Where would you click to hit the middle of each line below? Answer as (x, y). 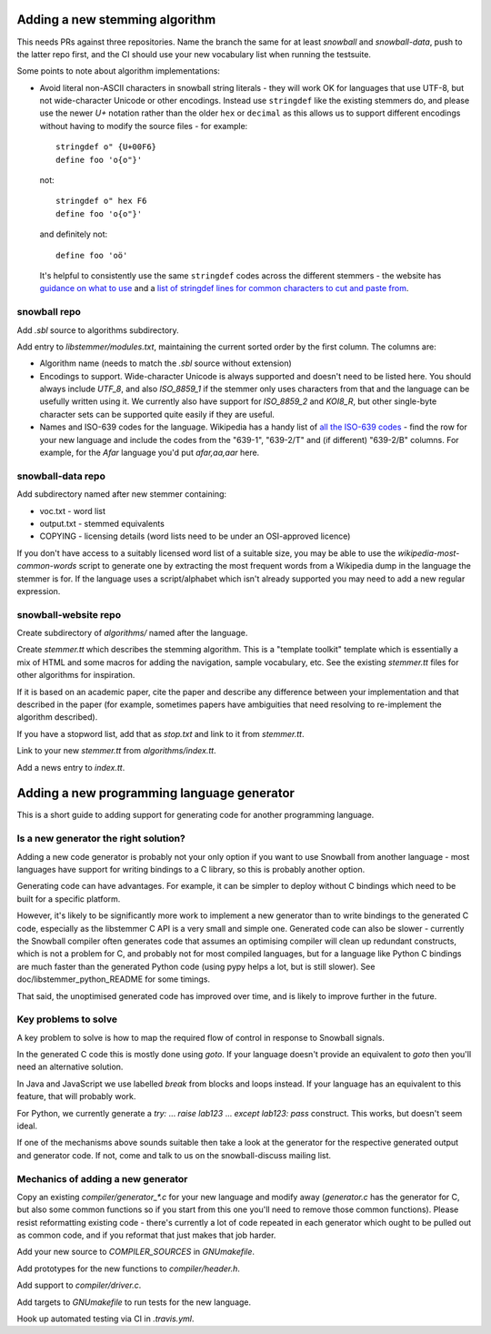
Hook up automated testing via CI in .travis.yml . (105, 1319)
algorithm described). (57, 717)
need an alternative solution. (70, 1067)
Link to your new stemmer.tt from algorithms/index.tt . (117, 751)
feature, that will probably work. (76, 1097)
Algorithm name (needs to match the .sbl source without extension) (166, 363)
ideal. (27, 1126)
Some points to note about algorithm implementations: (118, 71)
